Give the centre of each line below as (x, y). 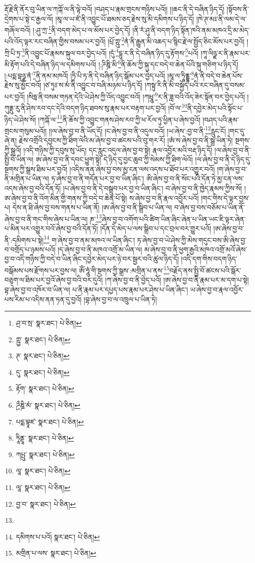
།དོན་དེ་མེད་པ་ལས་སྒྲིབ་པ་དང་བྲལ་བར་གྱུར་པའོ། (156, 228)
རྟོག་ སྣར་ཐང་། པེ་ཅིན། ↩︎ (45, 388)
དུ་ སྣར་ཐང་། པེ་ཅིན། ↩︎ (43, 372)
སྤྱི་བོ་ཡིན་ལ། (19, 159)
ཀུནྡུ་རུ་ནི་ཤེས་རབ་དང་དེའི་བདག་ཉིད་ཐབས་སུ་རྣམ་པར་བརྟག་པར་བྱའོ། (85, 107)
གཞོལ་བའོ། (18, 30)
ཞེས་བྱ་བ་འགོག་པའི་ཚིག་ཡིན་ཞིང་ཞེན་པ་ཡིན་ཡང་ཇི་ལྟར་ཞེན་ (174, 219)
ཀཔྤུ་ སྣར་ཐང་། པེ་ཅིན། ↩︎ (45, 454)
